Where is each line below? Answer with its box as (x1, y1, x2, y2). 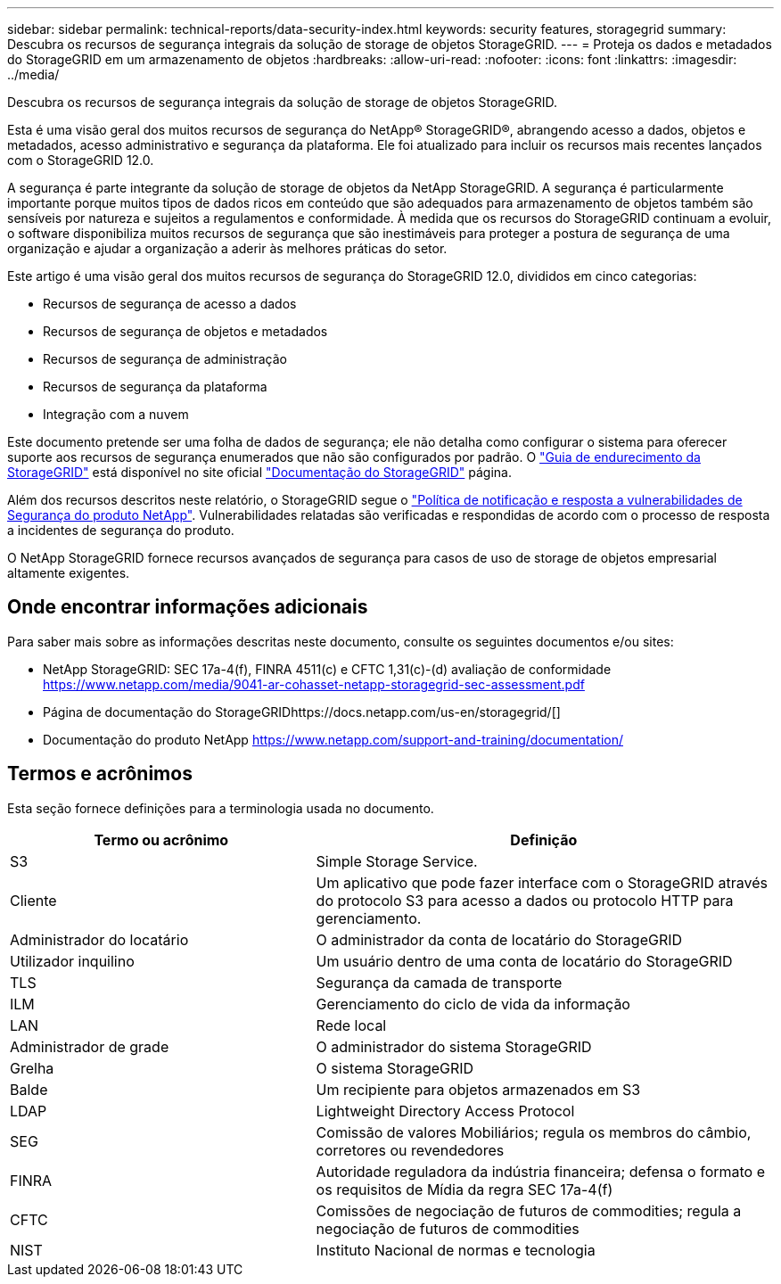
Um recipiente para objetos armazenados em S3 (316, 1080, 641, 1099)
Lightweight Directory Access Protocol (316, 1101, 575, 1120)
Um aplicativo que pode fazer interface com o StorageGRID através (316, 873, 769, 892)
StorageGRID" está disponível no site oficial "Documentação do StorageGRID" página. (7, 465, 512, 480)
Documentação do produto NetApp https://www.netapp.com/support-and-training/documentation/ (43, 731, 623, 747)
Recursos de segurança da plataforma (43, 379, 267, 394)
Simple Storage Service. (316, 852, 478, 870)
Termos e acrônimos (7, 762, 193, 786)
